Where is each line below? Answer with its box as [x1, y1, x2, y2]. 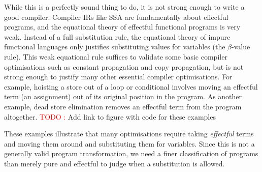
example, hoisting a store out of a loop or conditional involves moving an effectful [4, 81, 258, 92]
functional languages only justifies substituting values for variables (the [4, 41, 225, 52]
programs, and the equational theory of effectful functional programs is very [4, 21, 241, 32]
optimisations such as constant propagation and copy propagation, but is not [4, 61, 244, 72]
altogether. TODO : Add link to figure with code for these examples [4, 111, 216, 122]
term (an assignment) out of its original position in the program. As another [4, 91, 242, 102]
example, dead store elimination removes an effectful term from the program [4, 101, 242, 111]
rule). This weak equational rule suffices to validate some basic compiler [4, 51, 227, 62]
